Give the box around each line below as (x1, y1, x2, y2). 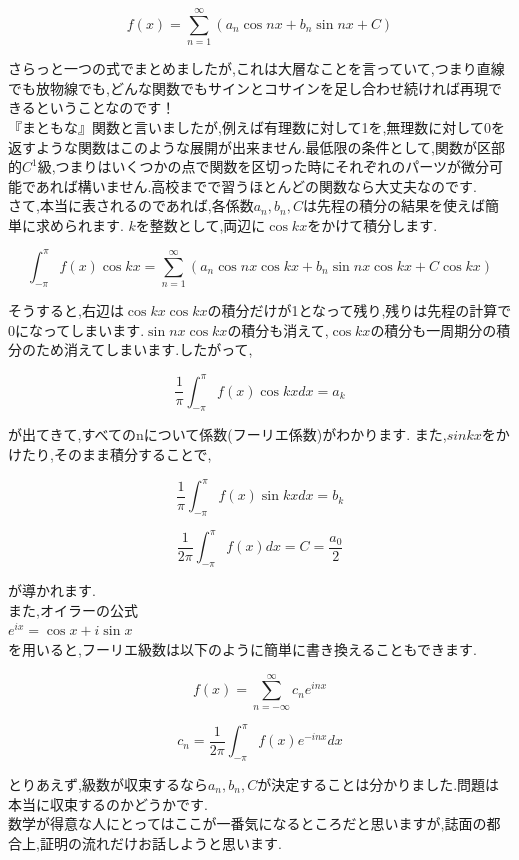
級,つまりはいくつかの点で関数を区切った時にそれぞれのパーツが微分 (37, 156, 490, 177)
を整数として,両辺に (135, 214, 266, 235)
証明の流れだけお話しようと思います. (39, 832, 282, 853)
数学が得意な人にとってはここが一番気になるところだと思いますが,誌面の (8, 813, 487, 834)
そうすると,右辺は (8, 300, 124, 321)
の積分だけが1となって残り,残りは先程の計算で (207, 300, 512, 321)
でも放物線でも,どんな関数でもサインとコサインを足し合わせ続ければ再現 (8, 77, 488, 98)
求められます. (35, 214, 124, 235)
